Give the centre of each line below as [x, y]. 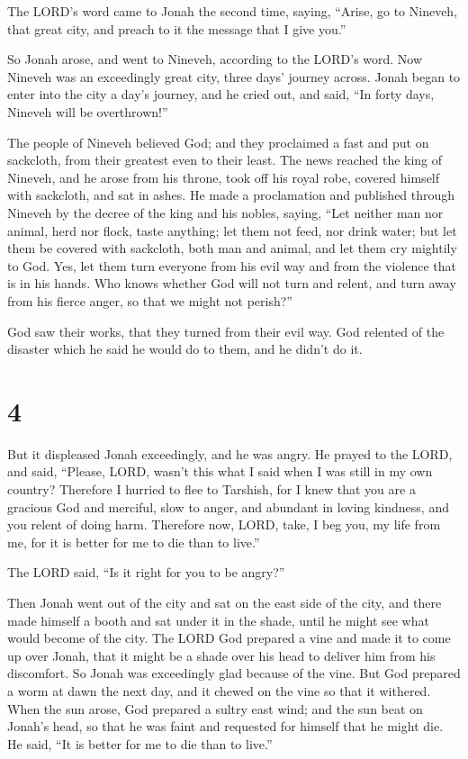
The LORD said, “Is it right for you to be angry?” [146, 572]
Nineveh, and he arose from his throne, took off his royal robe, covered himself [224, 177]
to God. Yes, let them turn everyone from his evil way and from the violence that [232, 265]
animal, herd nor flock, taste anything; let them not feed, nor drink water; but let [232, 230]
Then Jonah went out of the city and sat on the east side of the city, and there [225, 602]
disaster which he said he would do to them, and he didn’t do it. [185, 349]
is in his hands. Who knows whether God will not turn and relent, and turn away [232, 283]
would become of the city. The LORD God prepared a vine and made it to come [229, 638]
